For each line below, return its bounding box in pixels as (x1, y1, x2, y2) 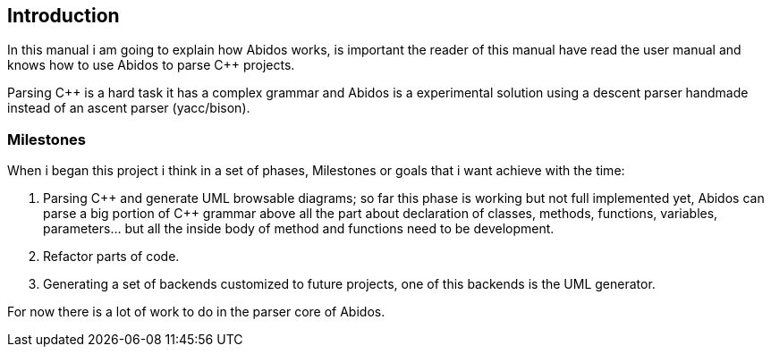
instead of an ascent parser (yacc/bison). (7, 100, 250, 116)
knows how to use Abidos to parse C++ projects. (7, 57, 295, 73)
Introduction (7, 4, 120, 27)
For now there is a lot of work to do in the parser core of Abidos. (7, 304, 385, 320)
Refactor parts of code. (43, 249, 180, 265)
